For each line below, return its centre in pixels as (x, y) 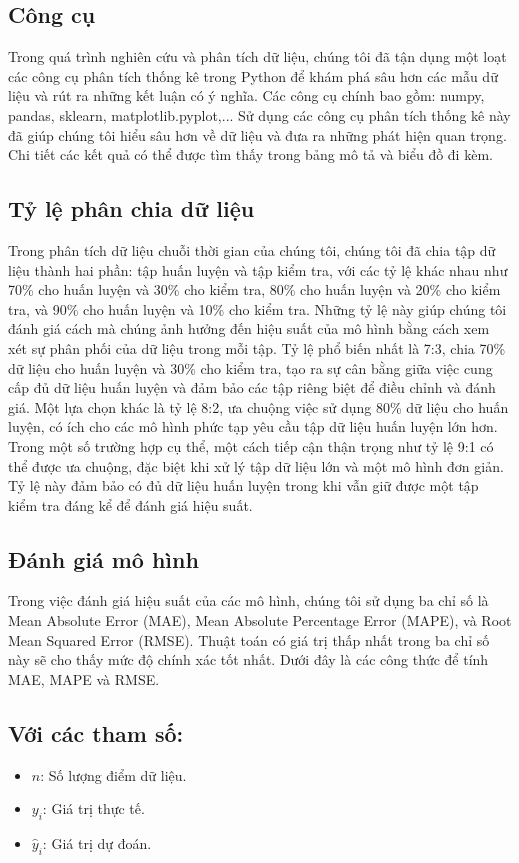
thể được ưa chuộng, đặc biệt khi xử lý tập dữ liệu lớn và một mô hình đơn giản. (256, 465)
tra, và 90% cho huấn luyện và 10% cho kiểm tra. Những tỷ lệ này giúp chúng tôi (257, 308)
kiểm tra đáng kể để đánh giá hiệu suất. (130, 504)
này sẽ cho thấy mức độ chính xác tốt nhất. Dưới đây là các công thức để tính (248, 659)
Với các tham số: (96, 732)
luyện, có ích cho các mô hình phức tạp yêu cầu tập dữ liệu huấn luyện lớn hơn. (253, 426)
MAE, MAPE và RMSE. (84, 678)
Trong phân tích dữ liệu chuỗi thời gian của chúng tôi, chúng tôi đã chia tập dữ (252, 249)
